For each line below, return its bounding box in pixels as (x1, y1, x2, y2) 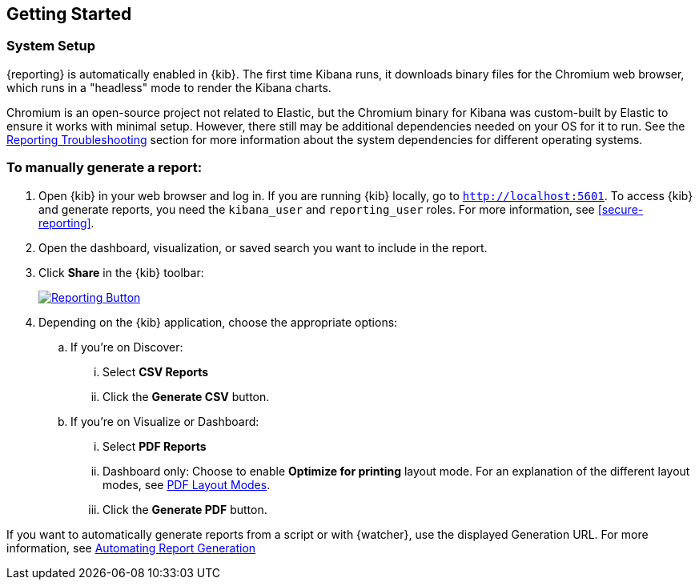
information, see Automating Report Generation (6, 540, 256, 555)
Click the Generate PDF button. (102, 502, 267, 516)
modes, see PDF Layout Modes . (102, 477, 271, 492)
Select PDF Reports (102, 439, 207, 453)
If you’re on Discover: (70, 339, 183, 354)
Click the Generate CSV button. (102, 389, 270, 403)
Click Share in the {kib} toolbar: (38, 265, 204, 279)
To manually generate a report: (6, 159, 203, 176)
